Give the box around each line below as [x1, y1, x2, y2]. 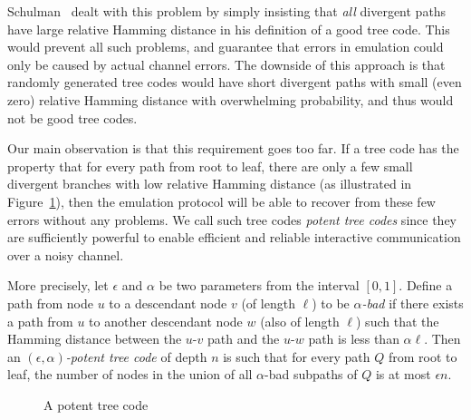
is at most [375, 365, 431, 384]
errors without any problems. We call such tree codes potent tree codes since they [7, 210, 457, 229]
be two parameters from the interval [159, 276, 360, 295]
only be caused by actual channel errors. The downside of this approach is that [7, 54, 446, 73]
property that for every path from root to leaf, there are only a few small [7, 156, 413, 175]
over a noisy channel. [7, 245, 124, 264]
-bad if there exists [361, 293, 464, 312]
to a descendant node [109, 293, 227, 312]
